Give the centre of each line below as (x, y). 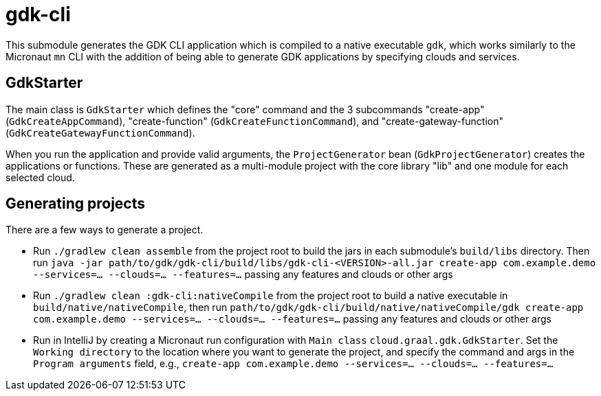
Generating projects (76, 204)
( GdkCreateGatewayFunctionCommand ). (100, 132)
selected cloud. (40, 177)
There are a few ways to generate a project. (105, 230)
